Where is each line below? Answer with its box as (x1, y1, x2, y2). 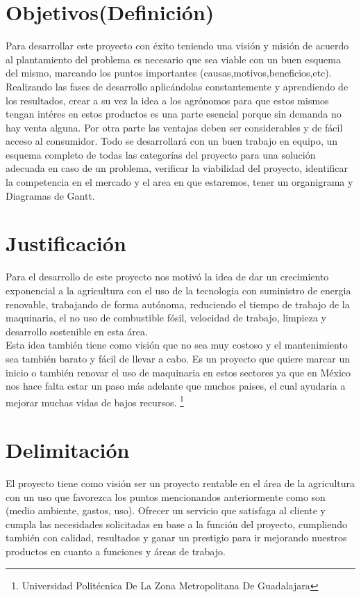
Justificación (6, 229, 126, 257)
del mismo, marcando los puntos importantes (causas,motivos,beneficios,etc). (6, 65, 332, 80)
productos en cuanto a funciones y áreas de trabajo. (6, 544, 226, 559)
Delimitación (6, 436, 130, 464)
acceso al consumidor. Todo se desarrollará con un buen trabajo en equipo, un (6, 134, 338, 148)
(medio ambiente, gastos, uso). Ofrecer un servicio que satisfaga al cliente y (6, 503, 326, 518)
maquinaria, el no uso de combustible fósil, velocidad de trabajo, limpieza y (6, 310, 326, 325)
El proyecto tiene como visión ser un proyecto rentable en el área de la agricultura (6, 476, 355, 491)
